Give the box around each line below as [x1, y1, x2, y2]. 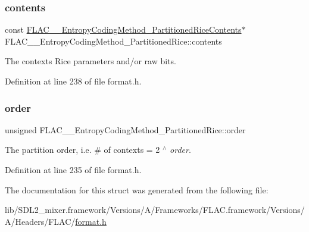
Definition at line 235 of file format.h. [5, 164, 142, 175]
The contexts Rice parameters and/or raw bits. [5, 55, 176, 67]
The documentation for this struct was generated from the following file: [5, 183, 269, 196]
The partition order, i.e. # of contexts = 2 [5, 143, 160, 156]
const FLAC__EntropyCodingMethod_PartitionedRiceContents [5, 23, 242, 36]
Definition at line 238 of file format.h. [5, 75, 142, 87]
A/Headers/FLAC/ [5, 215, 76, 227]
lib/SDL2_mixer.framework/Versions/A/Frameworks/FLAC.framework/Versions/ [5, 203, 305, 216]
